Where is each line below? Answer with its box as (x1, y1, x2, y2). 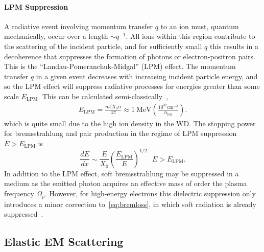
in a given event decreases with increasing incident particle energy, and (36, 71, 258, 81)
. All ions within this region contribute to (126, 31, 255, 41)
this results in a (209, 40, 259, 51)
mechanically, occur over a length (4, 31, 108, 41)
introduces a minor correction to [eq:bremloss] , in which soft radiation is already (4, 198, 256, 209)
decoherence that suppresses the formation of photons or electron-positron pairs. (4, 51, 255, 61)
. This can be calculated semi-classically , (38, 90, 169, 101)
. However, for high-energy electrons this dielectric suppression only (44, 188, 256, 199)
